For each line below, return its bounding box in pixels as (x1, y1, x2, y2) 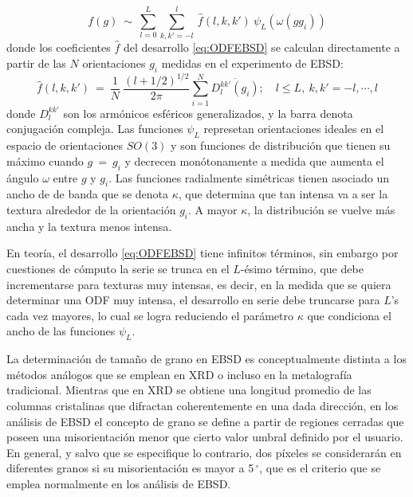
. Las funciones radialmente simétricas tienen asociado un (108, 169, 390, 186)
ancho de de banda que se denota (6, 186, 169, 202)
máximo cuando (6, 152, 84, 169)
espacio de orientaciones (6, 137, 124, 154)
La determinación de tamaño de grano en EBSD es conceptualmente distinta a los (6, 350, 407, 367)
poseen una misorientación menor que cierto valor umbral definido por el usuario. (6, 429, 403, 445)
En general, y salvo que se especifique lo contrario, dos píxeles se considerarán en (6, 444, 402, 460)
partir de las (6, 54, 66, 71)
